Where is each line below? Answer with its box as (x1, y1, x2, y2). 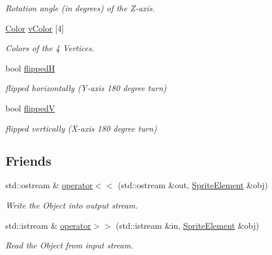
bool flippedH (5, 61, 55, 74)
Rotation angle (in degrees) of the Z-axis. (5, 2, 155, 14)
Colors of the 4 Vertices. (5, 42, 95, 54)
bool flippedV (5, 101, 55, 114)
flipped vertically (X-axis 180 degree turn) (5, 122, 157, 134)
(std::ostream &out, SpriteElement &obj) (117, 179, 268, 191)
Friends (5, 151, 52, 169)
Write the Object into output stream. (5, 198, 138, 211)
